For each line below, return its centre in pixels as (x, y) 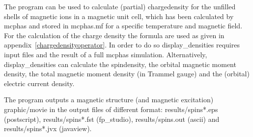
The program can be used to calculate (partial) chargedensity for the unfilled (120, 6)
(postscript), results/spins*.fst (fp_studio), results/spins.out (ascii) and (112, 119)
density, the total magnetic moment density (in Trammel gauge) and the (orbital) (127, 74)
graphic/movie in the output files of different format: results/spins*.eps (111, 109)
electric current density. (39, 83)
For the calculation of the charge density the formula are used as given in (114, 35)
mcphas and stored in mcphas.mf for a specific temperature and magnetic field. (123, 26)
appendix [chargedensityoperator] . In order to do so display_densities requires (122, 45)
